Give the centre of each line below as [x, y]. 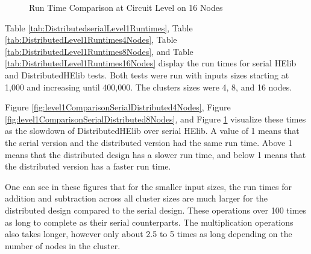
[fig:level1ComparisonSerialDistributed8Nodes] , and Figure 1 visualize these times [155, 119]
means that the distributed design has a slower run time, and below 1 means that [155, 154]
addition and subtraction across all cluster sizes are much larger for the [136, 198]
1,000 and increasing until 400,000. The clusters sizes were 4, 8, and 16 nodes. [149, 87]
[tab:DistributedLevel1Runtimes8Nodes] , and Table [99, 51]
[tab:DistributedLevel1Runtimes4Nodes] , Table [91, 40]
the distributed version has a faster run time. [88, 166]
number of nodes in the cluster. [63, 245]
